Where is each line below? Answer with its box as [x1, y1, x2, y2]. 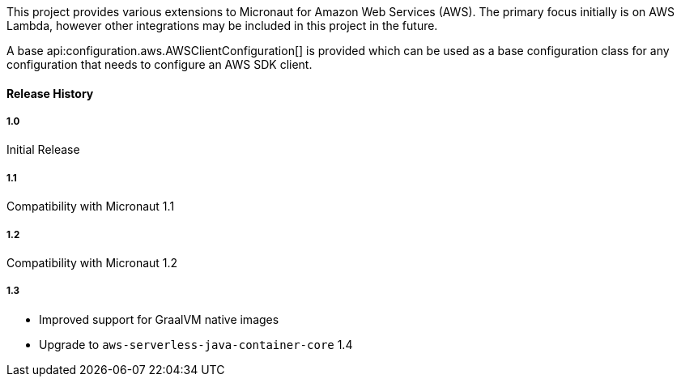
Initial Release [6, 143, 80, 157]
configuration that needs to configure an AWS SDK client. [6, 57, 313, 71]
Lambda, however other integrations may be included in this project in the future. [6, 19, 438, 32]
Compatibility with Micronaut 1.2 [6, 255, 178, 270]
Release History [6, 86, 94, 100]
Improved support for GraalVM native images [39, 312, 279, 326]
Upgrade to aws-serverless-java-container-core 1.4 [39, 337, 353, 351]
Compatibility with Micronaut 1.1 [6, 199, 175, 214]
